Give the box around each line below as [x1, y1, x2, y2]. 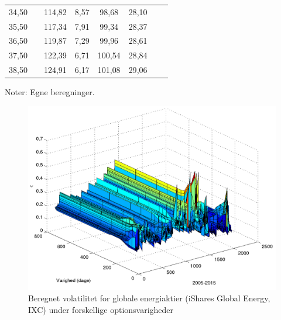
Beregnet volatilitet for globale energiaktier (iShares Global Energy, [28, 292, 270, 304]
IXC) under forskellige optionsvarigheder [28, 303, 174, 315]
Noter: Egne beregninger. [5, 86, 95, 98]
